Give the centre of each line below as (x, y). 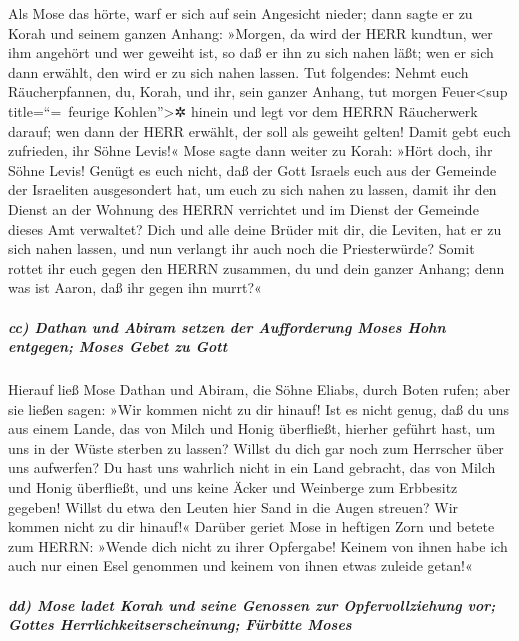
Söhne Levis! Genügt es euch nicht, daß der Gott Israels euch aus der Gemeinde (252, 169)
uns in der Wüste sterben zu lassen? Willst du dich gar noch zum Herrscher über (256, 447)
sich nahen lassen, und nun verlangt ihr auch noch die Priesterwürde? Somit (241, 248)
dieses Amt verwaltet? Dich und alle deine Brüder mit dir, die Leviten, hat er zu (255, 228)
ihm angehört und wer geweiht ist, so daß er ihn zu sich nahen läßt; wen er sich (251, 52)
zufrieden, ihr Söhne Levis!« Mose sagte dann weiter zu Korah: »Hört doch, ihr (250, 150)
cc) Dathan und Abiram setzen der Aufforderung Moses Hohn (227, 326)
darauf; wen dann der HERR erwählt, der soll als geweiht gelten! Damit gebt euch (259, 130)
